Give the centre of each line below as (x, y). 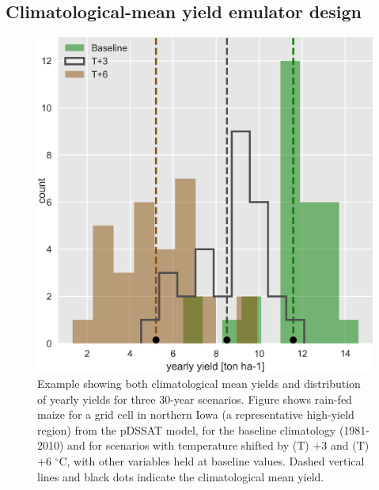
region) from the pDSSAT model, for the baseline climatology (187, 429)
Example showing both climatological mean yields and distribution (199, 383)
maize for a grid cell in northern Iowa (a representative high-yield (196, 414)
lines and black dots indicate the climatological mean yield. (181, 476)
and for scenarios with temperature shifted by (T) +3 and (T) (218, 445)
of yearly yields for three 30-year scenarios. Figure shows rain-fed (195, 399)
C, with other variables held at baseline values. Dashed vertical (212, 460)
